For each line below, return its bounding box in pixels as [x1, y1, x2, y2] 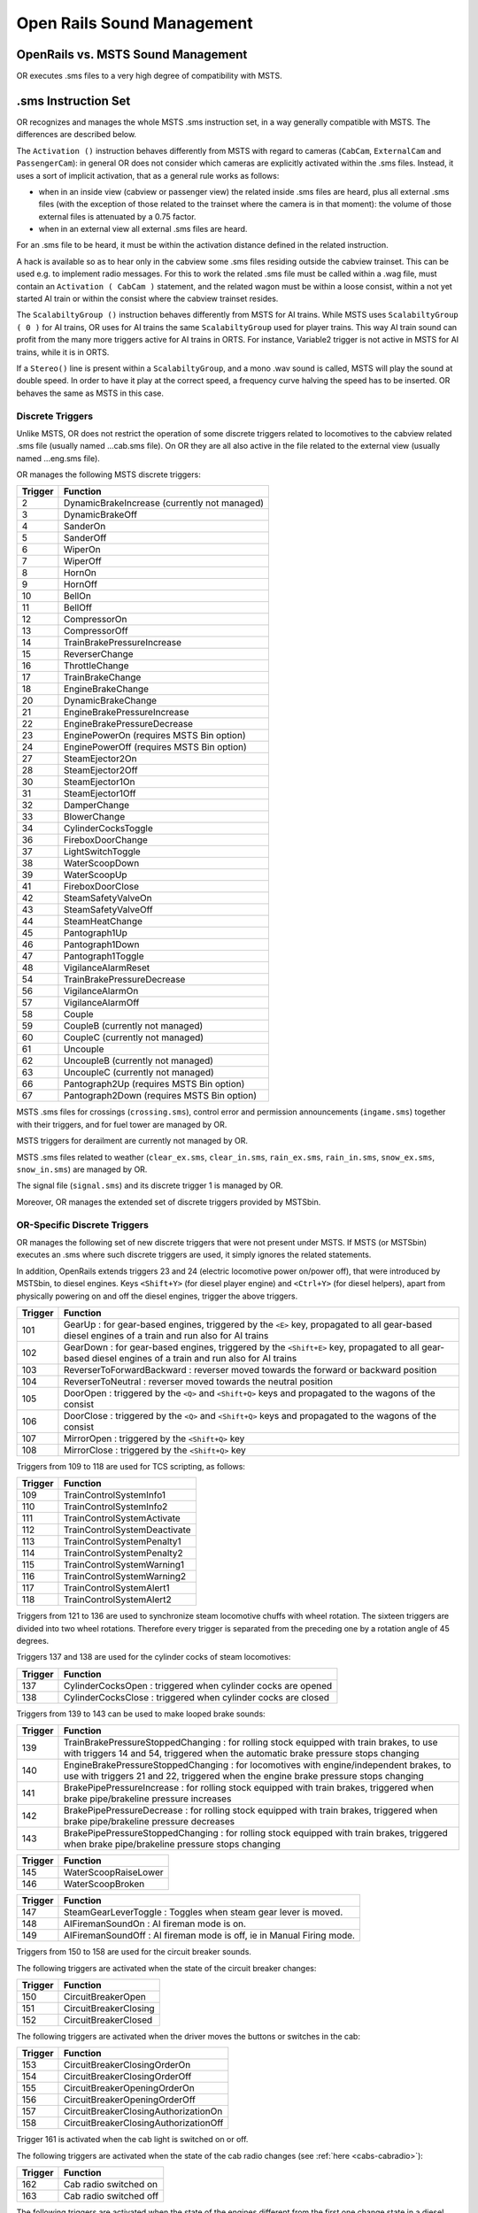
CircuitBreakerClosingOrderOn [63, 2059, 191, 2071]
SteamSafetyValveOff [63, 904, 154, 916]
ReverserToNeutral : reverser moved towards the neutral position [63, 1375, 334, 1387]
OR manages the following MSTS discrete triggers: [16, 469, 201, 480]
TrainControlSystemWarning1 [63, 1559, 185, 1571]
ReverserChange [63, 648, 134, 660]
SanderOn [63, 520, 106, 533]
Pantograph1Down [63, 938, 140, 951]
